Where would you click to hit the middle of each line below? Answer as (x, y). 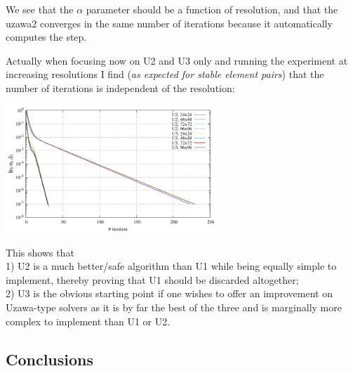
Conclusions (50, 359)
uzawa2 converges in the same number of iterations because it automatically (169, 23)
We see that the (40, 9)
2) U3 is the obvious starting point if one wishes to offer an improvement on (169, 293)
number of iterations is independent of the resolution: (120, 87)
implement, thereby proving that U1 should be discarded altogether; (152, 279)
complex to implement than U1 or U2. (88, 321)
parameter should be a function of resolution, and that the (212, 9)
